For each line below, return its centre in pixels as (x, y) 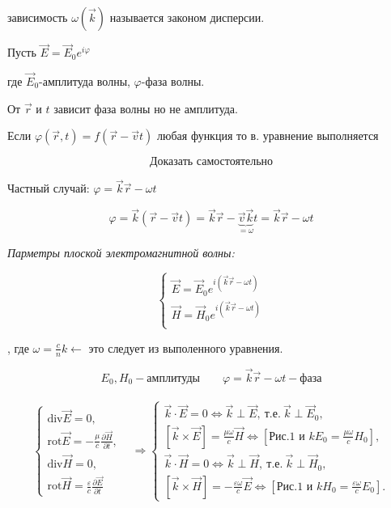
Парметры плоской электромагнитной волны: (121, 252)
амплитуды (173, 378)
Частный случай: (49, 188)
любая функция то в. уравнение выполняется (268, 135)
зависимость (38, 17)
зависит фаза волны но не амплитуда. (146, 108)
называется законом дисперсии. (187, 17)
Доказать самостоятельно (211, 162)
